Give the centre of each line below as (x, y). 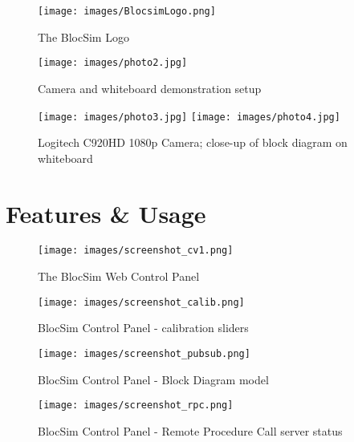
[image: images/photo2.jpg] (113, 63)
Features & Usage (106, 213)
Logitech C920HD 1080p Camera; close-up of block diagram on (193, 142)
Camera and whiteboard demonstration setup (150, 88)
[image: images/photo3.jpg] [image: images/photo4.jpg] (189, 117)
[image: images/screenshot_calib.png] (141, 302)
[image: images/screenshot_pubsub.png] (144, 353)
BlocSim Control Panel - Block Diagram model (153, 379)
